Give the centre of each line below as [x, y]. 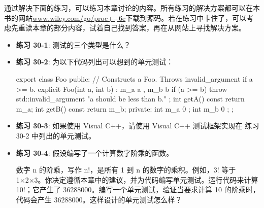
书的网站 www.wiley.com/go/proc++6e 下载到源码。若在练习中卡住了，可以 [125, 18]
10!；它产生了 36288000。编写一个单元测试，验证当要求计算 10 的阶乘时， [138, 189]
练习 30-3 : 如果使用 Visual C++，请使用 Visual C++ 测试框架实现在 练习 [138, 126]
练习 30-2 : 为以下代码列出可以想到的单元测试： [95, 62]
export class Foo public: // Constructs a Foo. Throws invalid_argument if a [134, 78]
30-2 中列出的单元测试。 [56, 135]
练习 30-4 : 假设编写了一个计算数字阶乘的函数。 [95, 152]
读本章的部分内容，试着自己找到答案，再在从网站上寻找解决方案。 [135, 28]
